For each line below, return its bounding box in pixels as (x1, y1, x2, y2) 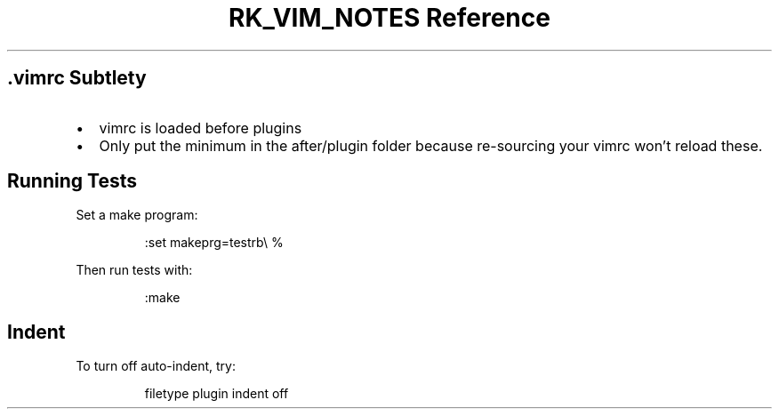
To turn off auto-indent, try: (76, 358, 236, 374)
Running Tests (7, 170, 137, 193)
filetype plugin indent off (144, 386, 289, 402)
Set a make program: (76, 207, 198, 223)
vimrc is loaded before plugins (99, 118, 302, 137)
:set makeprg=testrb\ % (144, 235, 284, 251)
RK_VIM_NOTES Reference (229, 3, 550, 33)
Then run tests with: (76, 262, 193, 278)
